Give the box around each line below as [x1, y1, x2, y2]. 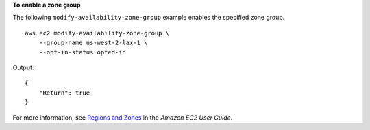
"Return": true [38, 88, 90, 97]
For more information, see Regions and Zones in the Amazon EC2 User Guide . [12, 113, 233, 122]
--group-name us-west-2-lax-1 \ [38, 39, 148, 47]
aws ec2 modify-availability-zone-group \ [25, 29, 170, 37]
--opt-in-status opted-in [38, 48, 127, 56]
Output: [12, 63, 34, 71]
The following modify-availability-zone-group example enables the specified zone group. [12, 14, 285, 22]
